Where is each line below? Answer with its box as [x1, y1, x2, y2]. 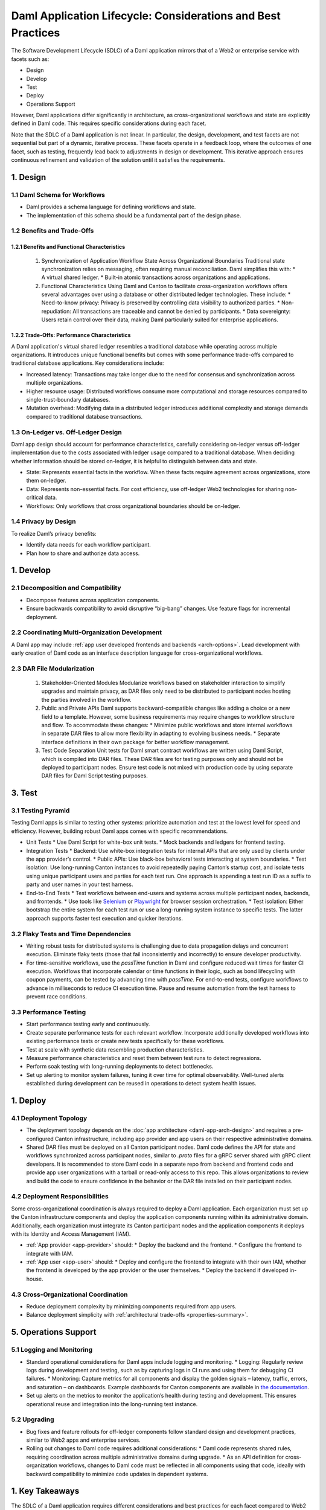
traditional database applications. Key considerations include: [11, 359, 164, 367]
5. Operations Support [11, 1327, 97, 1337]
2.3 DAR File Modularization [11, 664, 95, 673]
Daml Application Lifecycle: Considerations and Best [11, 9, 281, 22]
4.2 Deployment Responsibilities [11, 1192, 109, 1201]
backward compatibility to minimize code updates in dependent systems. [26, 1470, 208, 1477]
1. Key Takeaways [11, 1486, 80, 1496]
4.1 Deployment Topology [11, 1114, 88, 1122]
